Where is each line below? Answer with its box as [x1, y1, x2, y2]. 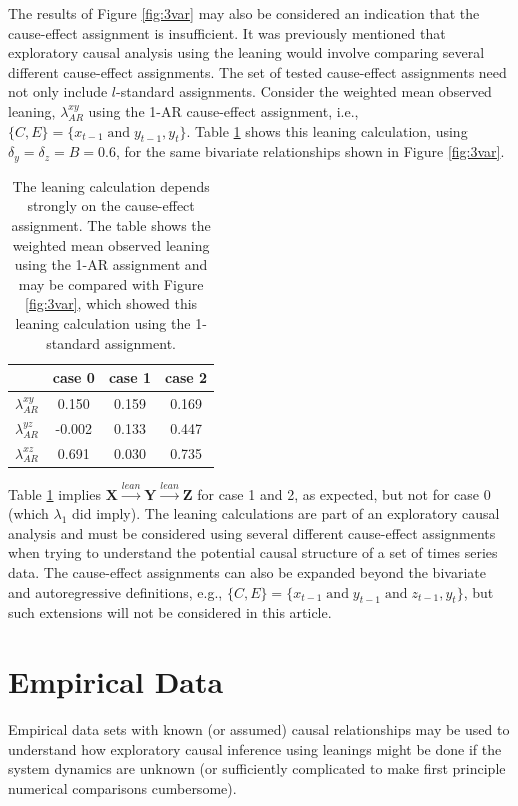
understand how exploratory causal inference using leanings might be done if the [8, 738, 502, 759]
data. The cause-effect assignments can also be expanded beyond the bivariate [8, 561, 486, 582]
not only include [8, 81, 108, 102]
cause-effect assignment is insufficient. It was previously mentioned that [8, 22, 446, 43]
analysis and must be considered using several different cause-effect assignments [8, 522, 496, 543]
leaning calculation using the [15, 312, 191, 333]
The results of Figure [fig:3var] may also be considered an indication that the [8, 3, 480, 23]
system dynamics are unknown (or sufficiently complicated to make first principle [8, 758, 506, 779]
